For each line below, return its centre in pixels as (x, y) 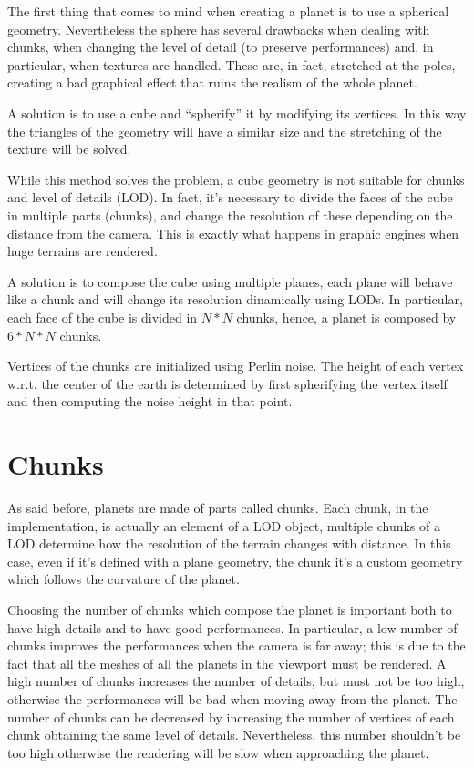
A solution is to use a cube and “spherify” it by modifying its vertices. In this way (237, 113)
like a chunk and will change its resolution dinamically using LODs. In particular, (235, 299)
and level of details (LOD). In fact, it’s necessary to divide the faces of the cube (230, 197)
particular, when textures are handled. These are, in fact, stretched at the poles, (232, 64)
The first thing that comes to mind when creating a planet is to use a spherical (228, 11)
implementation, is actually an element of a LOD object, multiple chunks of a (224, 525)
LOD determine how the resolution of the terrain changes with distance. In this (229, 543)
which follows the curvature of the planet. (124, 579)
